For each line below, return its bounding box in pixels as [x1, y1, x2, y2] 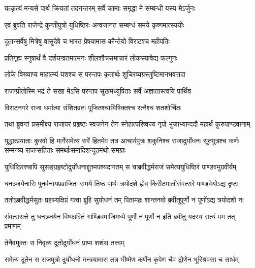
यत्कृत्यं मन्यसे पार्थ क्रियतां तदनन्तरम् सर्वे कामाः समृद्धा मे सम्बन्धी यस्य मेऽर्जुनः [4, 3, 195, 13]
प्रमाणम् [4, 221, 21, 231]
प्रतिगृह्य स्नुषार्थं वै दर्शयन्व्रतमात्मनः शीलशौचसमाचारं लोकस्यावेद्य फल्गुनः [4, 52, 177, 63]
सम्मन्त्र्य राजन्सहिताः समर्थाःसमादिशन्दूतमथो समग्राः [4, 145, 126, 155]
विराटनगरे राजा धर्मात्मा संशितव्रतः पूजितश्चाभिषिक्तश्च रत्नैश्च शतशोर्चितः [4, 102, 182, 112]
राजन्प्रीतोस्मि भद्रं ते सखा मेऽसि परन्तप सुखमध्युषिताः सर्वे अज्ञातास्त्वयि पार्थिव [4, 85, 191, 96]
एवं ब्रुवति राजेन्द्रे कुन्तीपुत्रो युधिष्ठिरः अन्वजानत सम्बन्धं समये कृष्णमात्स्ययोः [4, 19, 184, 30]
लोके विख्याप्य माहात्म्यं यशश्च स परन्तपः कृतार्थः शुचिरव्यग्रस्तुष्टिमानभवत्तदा [4, 69, 186, 79]
